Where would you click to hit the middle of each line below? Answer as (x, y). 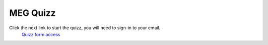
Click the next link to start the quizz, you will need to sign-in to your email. (85, 28)
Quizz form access (41, 34)
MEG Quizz (33, 13)
